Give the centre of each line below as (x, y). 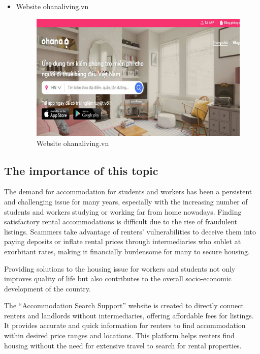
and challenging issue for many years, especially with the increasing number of (126, 201)
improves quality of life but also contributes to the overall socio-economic (118, 278)
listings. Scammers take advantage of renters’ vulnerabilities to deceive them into (130, 231)
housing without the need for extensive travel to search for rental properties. (123, 345)
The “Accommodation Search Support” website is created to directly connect (124, 305)
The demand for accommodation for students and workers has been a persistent (128, 191)
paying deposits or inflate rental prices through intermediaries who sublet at (123, 241)
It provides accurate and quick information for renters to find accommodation (125, 325)
